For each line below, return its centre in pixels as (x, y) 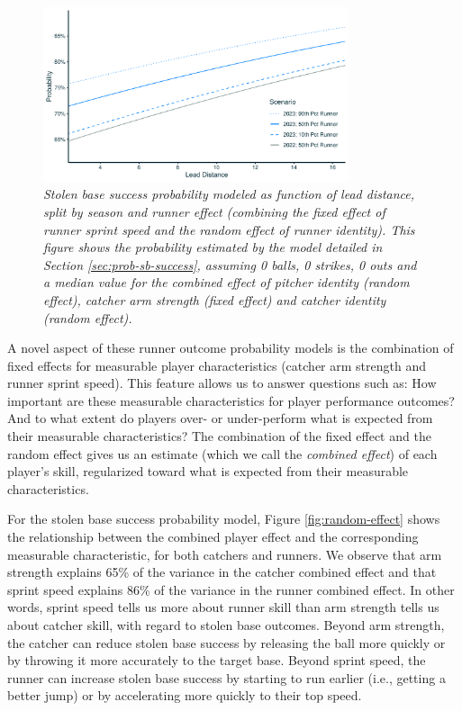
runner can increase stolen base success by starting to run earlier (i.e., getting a (226, 677)
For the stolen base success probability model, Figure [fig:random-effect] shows (224, 519)
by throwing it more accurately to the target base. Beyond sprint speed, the (217, 660)
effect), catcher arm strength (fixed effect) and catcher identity (215, 299)
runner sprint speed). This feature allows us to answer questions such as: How (222, 383)
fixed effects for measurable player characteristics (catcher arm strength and (217, 365)
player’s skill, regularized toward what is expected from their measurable (208, 471)
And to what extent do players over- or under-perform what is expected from (220, 418)
